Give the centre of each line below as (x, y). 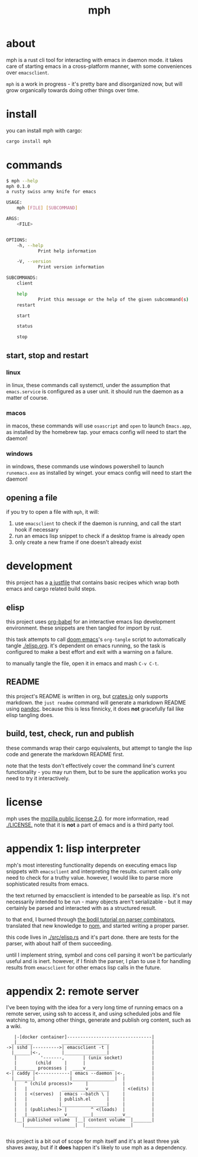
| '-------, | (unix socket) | (84, 1058)
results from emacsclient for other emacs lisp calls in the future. (84, 967)
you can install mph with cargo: (44, 130)
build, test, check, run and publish (70, 734)
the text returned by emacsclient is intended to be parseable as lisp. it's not (98, 895)
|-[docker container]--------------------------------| (84, 1037)
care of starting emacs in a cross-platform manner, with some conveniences (99, 66)
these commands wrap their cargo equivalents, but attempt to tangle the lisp (99, 748)
